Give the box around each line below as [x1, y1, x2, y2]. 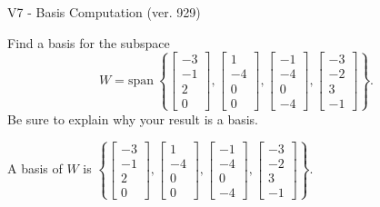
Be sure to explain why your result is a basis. [7, 109, 259, 128]
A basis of [7, 159, 63, 178]
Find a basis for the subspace [7, 33, 170, 52]
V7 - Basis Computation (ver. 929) [7, 3, 201, 21]
